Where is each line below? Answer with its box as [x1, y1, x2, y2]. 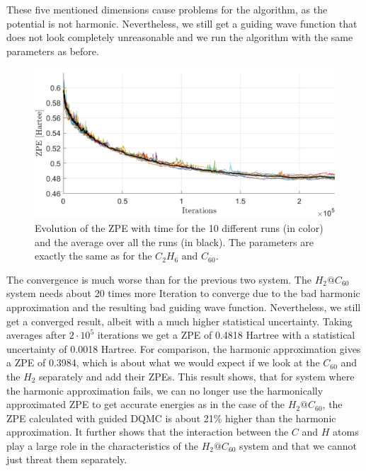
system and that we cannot [239, 438, 357, 453]
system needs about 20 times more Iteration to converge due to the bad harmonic [6, 286, 360, 301]
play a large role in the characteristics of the [6, 438, 198, 453]
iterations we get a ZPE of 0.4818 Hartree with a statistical [97, 327, 355, 342]
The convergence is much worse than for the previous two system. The [6, 272, 311, 286]
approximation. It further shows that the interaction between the [6, 424, 289, 439]
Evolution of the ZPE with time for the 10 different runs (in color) [35, 220, 324, 235]
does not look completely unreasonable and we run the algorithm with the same [6, 30, 353, 45]
